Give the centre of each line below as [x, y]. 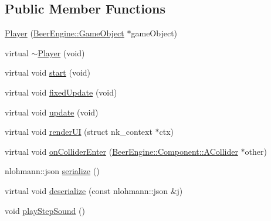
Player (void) [61, 52]
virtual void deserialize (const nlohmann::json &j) [94, 190]
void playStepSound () [45, 210]
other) [256, 151]
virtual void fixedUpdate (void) [61, 92]
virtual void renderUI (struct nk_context [79, 132]
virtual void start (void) [48, 72]
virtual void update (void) [52, 112]
